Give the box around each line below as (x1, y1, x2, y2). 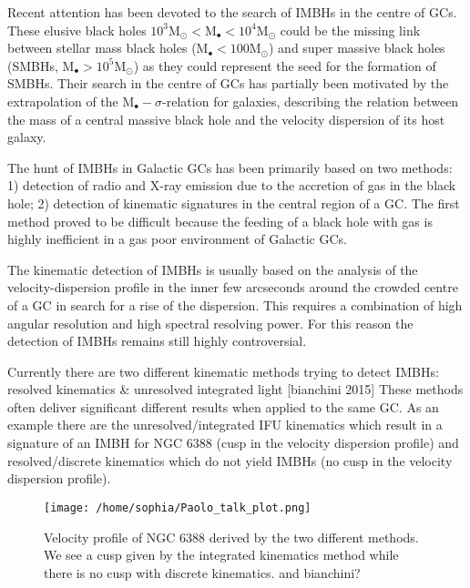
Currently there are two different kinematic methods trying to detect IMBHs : (7, 361, 439, 380)
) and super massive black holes (269, 38, 445, 57)
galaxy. (7, 127, 46, 147)
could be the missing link (280, 20, 421, 39)
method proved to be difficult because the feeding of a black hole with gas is (7, 211, 433, 230)
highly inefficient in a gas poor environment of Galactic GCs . (7, 229, 348, 248)
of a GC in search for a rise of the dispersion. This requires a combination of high (7, 295, 463, 314)
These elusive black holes (7, 20, 147, 39)
